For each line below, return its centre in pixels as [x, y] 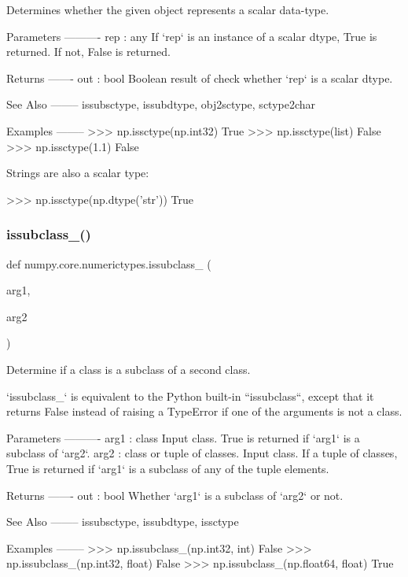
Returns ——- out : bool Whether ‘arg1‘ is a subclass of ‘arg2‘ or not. [175, 495]
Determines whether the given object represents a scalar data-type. [168, 9]
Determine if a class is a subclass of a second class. [129, 369]
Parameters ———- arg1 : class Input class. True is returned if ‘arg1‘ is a [183, 437]
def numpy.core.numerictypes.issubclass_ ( [109, 263]
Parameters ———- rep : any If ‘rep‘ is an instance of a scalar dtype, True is [192, 36]
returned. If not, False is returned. [88, 52]
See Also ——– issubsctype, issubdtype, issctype [123, 522]
